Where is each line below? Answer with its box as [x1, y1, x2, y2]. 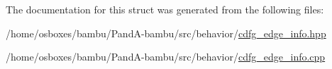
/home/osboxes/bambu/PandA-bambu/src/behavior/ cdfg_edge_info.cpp [6, 49, 326, 64]
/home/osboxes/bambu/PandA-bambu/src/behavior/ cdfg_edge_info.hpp [6, 25, 326, 40]
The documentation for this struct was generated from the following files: [6, 2, 324, 16]
